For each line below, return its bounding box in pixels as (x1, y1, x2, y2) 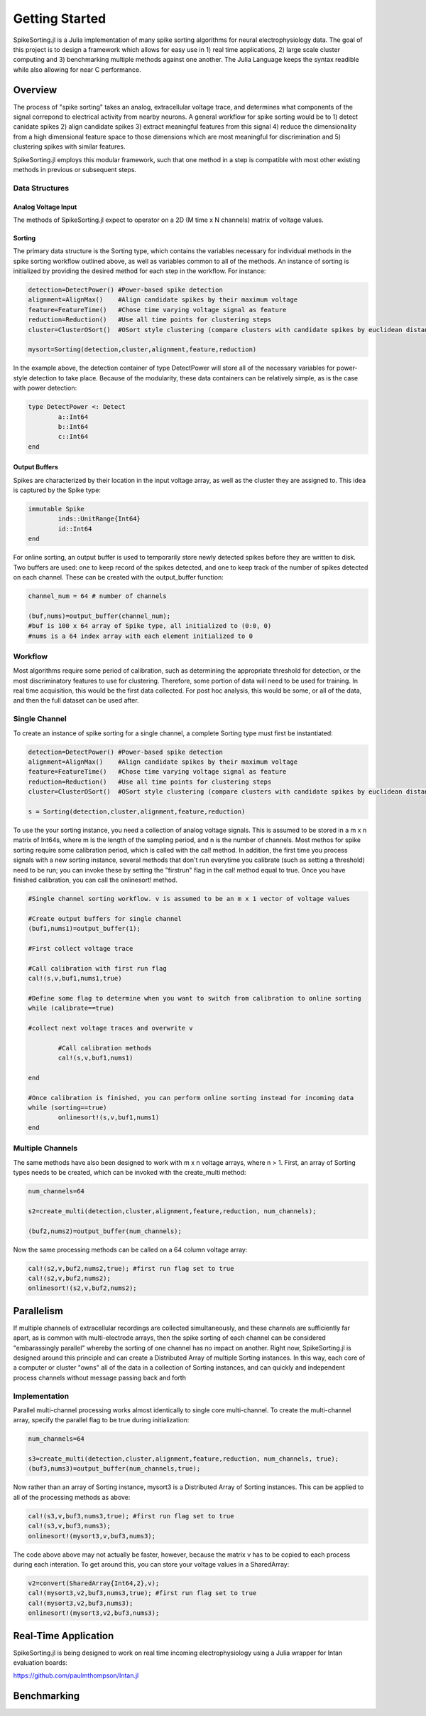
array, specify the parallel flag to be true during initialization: (13, 1416, 190, 1424)
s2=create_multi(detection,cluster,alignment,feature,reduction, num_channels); (28, 1207, 317, 1215)
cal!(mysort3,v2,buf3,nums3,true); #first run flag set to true (28, 1589, 257, 1597)
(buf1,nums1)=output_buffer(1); (28, 924, 141, 933)
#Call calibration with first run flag (28, 964, 167, 972)
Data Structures (13, 183, 70, 193)
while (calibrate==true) (28, 1004, 115, 1013)
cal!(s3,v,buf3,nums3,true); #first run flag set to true (28, 1512, 234, 1520)
